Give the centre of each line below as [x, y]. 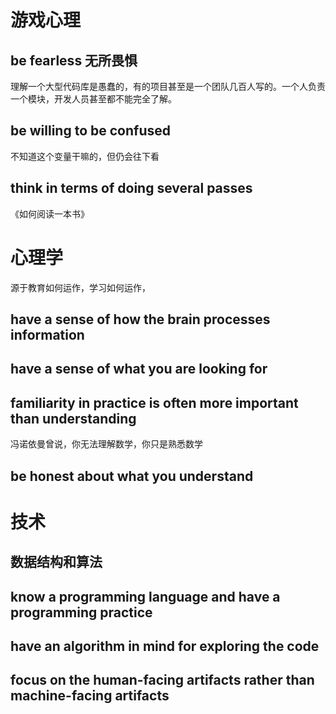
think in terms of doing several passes [131, 188]
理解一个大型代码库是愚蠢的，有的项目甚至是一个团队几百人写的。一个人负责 [168, 86]
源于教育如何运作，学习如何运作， [80, 287]
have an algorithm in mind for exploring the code [165, 646]
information [47, 334]
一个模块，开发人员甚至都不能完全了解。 [93, 99]
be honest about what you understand [132, 476]
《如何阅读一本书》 [50, 213]
